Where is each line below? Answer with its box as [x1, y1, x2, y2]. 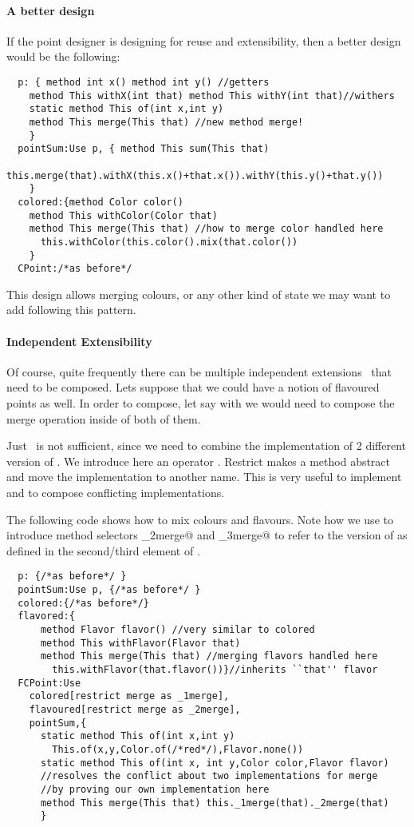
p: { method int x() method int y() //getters [18, 76, 270, 88]
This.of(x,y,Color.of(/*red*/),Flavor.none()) [52, 743, 304, 755]
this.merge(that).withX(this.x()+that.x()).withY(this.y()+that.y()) [6, 169, 384, 181]
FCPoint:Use [18, 677, 81, 689]
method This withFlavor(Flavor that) [40, 637, 241, 649]
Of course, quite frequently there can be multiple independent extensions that [6, 363, 392, 380]
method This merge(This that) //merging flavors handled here [40, 650, 378, 662]
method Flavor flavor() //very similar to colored [40, 623, 315, 635]
